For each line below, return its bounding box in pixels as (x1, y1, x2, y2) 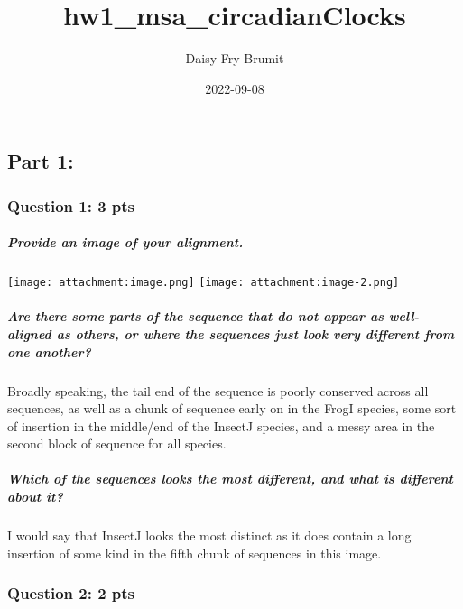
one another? (7, 342, 91, 361)
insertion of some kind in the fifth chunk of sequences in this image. (7, 543, 382, 562)
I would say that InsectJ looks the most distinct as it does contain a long (7, 526, 412, 545)
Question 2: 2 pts (7, 582, 135, 604)
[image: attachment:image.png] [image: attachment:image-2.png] (7, 276, 400, 290)
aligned (7, 324, 51, 343)
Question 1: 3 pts (7, 194, 135, 217)
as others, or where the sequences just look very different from (56, 324, 455, 343)
